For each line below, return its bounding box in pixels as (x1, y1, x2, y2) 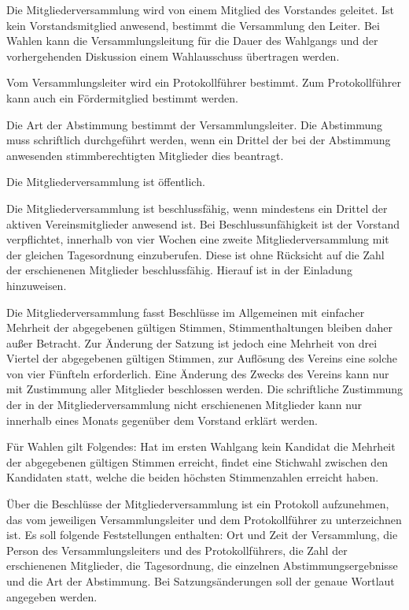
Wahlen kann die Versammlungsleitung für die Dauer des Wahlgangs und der (6, 32, 378, 49)
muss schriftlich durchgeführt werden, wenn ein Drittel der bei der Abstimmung (6, 132, 391, 148)
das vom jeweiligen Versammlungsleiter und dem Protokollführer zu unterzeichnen (6, 511, 402, 527)
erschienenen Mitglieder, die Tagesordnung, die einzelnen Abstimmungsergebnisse (6, 557, 398, 574)
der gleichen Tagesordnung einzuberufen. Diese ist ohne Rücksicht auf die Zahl (6, 246, 385, 262)
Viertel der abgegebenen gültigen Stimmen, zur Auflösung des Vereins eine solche (6, 350, 398, 366)
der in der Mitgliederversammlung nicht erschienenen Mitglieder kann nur (6, 396, 362, 413)
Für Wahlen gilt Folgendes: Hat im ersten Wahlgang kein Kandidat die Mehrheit (6, 438, 396, 455)
